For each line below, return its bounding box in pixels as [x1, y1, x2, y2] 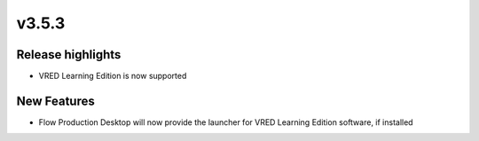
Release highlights [16, 47, 122, 62]
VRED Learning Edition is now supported [38, 71, 187, 82]
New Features [16, 93, 95, 108]
